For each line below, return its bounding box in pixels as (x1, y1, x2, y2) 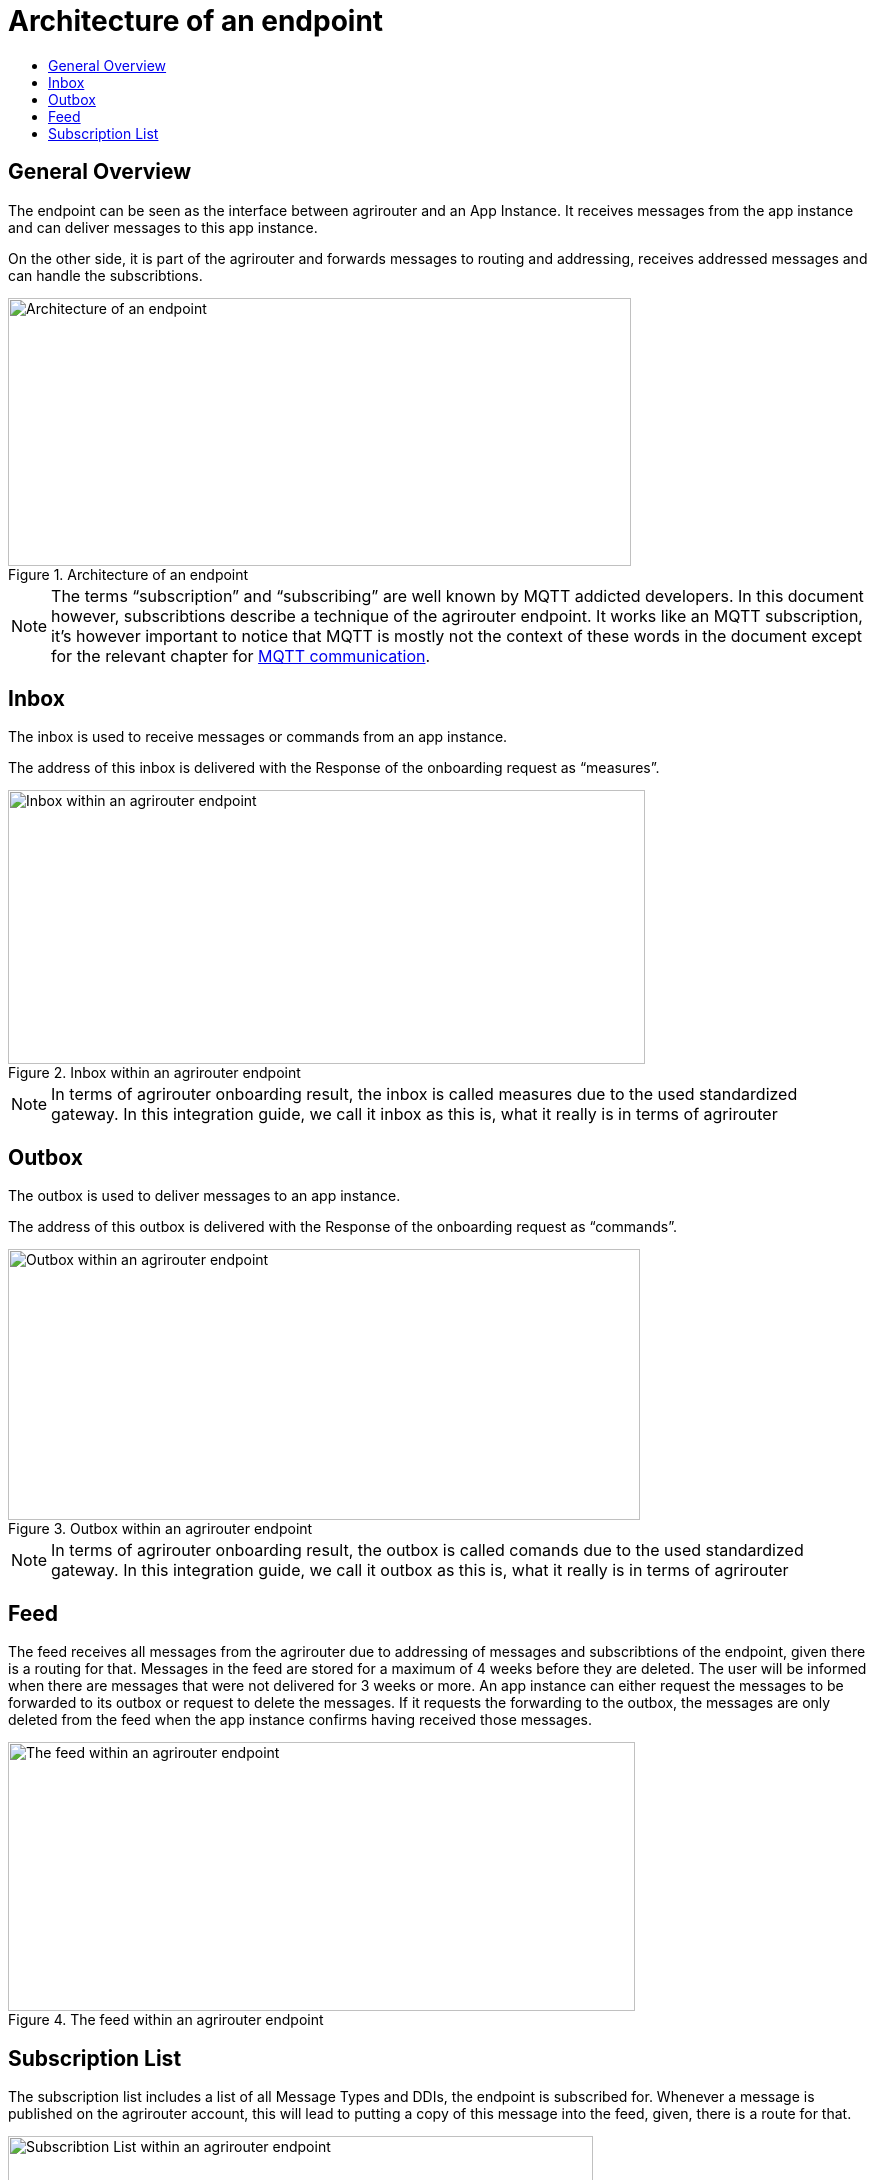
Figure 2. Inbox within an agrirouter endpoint (8, 1064, 301, 1082)
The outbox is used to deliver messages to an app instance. (8, 1187, 401, 1205)
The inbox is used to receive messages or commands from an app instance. (8, 728, 508, 746)
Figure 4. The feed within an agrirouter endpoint (8, 2011, 324, 2029)
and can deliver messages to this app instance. (8, 218, 318, 236)
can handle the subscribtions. (8, 266, 203, 284)
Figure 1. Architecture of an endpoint (8, 565, 249, 583)
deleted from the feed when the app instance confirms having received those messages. (8, 1711, 593, 1729)
